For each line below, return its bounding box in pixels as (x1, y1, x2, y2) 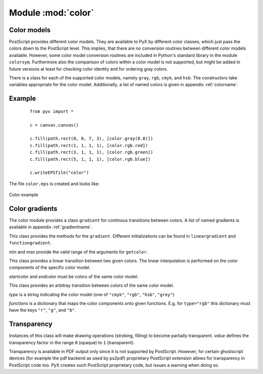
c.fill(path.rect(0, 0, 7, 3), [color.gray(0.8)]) (30, 136, 153, 141)
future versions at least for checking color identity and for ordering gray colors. (9, 66, 168, 72)
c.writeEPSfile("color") (30, 170, 89, 175)
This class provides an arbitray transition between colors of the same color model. (9, 282, 174, 288)
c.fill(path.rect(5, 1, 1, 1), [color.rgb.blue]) (30, 156, 151, 162)
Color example (9, 192, 38, 198)
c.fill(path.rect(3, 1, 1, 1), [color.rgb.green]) (30, 150, 153, 155)
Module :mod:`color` (9, 7, 94, 18)
